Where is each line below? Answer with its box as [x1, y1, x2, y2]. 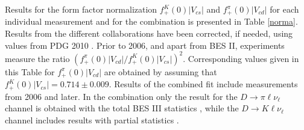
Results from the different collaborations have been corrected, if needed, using [5, 27, 293, 40]
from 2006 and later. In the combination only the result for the [5, 90, 238, 102]
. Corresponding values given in [183, 52, 299, 64]
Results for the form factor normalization [5, 3, 157, 15]
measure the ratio [5, 52, 70, 64]
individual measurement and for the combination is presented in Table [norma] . [5, 15, 298, 28]
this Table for [5, 65, 55, 78]
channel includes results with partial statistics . [5, 113, 179, 126]
